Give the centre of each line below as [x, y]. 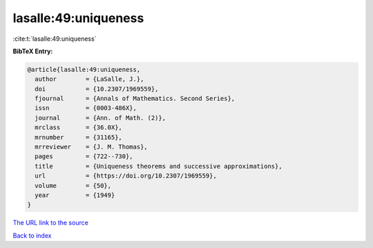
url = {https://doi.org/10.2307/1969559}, [126, 176]
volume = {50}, [73, 185]
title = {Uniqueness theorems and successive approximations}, [159, 166]
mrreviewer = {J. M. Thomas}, [91, 147]
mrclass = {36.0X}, [78, 127]
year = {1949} [75, 195]
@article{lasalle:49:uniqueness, [84, 69]
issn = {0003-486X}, [86, 108]
